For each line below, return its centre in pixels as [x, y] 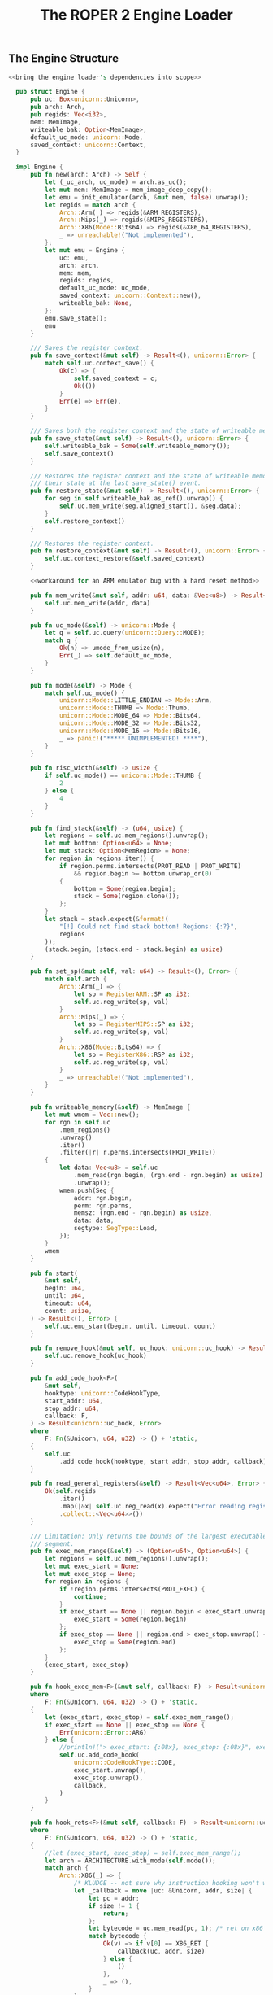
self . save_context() [79, 453]
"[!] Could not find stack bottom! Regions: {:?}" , [149, 926]
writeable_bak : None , [96, 303]
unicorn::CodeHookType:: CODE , [125, 1763]
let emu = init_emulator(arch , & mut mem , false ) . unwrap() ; [147, 197]
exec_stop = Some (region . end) [125, 1642]
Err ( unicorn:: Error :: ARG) [104, 1732]
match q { [61, 640]
